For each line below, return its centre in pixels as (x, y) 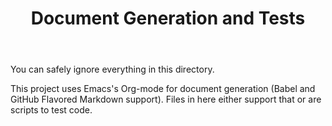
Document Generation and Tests (168, 18)
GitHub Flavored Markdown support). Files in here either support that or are (166, 99)
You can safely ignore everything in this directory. (112, 69)
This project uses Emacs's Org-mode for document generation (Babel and (163, 89)
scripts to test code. (51, 110)
